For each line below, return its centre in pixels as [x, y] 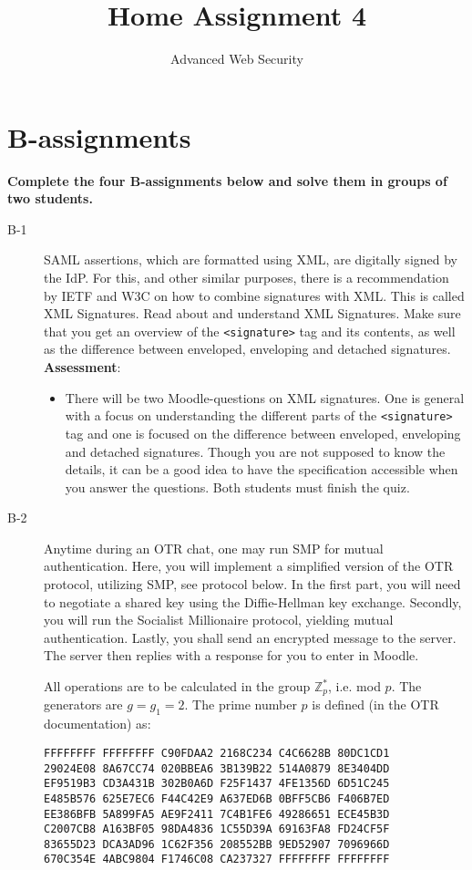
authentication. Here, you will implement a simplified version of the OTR [249, 566]
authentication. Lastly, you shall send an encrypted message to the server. [250, 637]
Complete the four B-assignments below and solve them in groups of [227, 180]
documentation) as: [97, 724]
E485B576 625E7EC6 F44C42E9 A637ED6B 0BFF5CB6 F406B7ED [217, 798]
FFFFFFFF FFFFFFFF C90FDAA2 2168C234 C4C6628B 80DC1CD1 [217, 753]
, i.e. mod [354, 686]
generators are [83, 704]
